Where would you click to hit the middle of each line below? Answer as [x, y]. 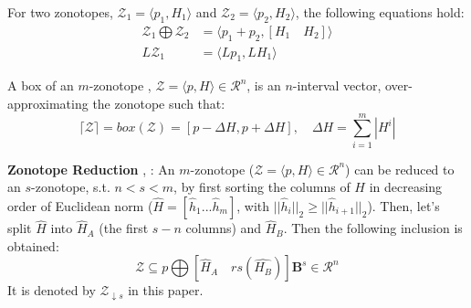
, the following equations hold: [380, 12]
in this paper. [166, 290]
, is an [264, 85]
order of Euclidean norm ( [80, 205]
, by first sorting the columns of [262, 187]
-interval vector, [337, 85]
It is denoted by [52, 290]
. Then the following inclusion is [373, 228]
